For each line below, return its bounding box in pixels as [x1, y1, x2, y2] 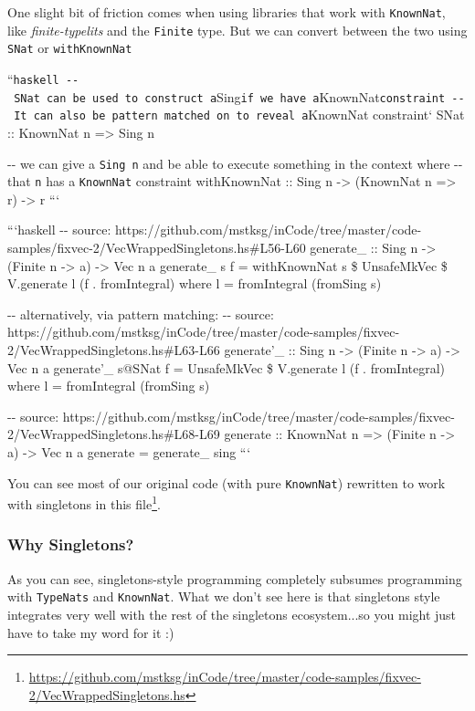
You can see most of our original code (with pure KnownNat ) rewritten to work [7, 473, 446, 492]
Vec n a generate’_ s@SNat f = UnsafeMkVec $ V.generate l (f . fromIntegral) [7, 358, 446, 377]
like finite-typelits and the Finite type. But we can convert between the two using [7, 20, 468, 39]
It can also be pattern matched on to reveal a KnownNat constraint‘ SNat [14, 105, 465, 124]
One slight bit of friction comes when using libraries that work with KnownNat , [7, 3, 446, 21]
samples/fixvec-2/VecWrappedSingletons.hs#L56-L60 [7, 238, 306, 257]
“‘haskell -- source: [7, 220, 111, 239]
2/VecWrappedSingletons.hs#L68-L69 [7, 424, 220, 444]
